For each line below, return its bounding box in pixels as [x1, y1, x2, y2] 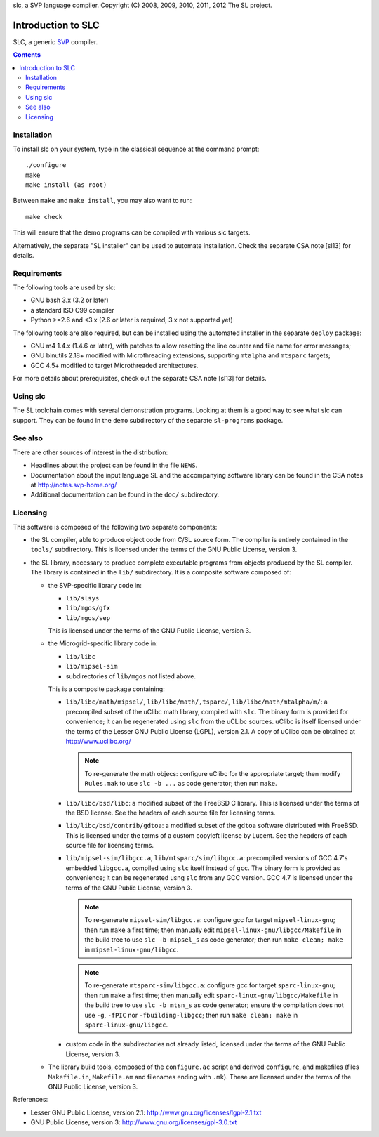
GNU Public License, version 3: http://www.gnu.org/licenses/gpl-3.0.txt [30, 1118, 237, 1126]
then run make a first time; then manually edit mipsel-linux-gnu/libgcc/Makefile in [84, 926, 342, 934]
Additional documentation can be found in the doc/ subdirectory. [30, 490, 220, 499]
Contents [13, 51, 41, 59]
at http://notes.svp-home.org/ [30, 481, 117, 489]
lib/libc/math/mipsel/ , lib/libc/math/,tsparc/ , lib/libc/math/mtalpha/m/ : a [65, 697, 328, 706]
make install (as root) [25, 180, 107, 189]
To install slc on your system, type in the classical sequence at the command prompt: [13, 145, 260, 153]
